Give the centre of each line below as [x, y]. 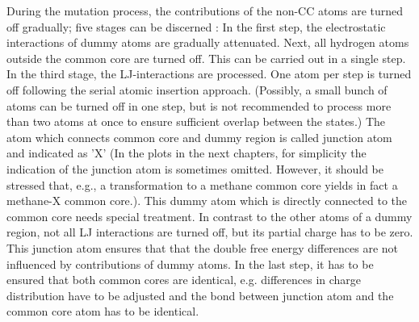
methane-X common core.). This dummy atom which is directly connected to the [207, 201]
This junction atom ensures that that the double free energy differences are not [203, 247]
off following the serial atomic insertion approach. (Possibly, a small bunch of [197, 89]
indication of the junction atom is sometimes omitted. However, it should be [195, 168]
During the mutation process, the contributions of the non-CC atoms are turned [205, 10]
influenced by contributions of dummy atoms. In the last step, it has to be [190, 263]
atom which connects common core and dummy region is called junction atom [199, 137]
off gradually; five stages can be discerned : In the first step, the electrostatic [196, 26]
